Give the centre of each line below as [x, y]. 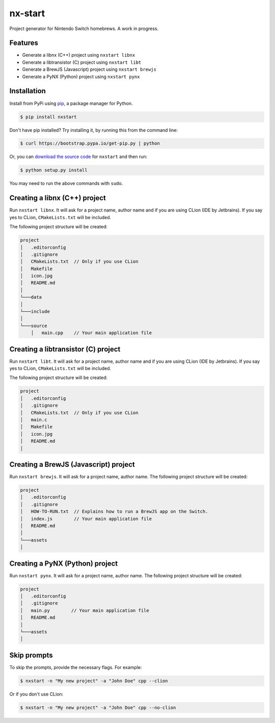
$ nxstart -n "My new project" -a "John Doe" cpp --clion [94, 681]
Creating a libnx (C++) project [58, 198]
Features [24, 43]
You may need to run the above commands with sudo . [66, 183]
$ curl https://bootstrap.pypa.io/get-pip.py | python [90, 143]
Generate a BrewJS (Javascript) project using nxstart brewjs [89, 69]
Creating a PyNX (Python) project [64, 563]
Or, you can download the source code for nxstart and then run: [78, 157]
